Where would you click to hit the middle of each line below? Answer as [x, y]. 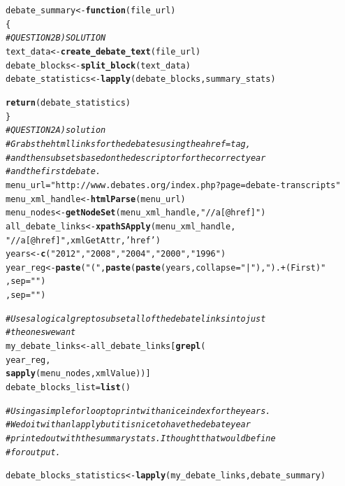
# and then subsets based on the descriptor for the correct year [136, 158]
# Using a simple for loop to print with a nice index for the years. [138, 411]
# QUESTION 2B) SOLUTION [56, 38]
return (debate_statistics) [68, 102]
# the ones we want [41, 333]
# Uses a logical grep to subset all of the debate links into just [136, 319]
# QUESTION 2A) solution [56, 130]
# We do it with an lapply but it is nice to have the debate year [128, 425]
